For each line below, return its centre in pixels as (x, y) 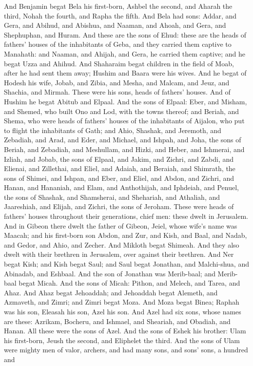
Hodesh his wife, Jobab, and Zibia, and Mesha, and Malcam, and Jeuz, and (117, 82)
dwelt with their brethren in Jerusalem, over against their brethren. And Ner (119, 254)
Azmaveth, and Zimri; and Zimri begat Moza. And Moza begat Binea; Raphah (122, 302)
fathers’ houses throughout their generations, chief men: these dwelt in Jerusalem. (126, 216)
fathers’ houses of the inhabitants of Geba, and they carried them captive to (118, 44)
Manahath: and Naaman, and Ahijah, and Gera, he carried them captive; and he (125, 53)
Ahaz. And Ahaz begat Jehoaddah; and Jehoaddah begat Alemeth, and (111, 292)
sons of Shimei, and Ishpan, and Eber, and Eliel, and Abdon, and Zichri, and (119, 178)
